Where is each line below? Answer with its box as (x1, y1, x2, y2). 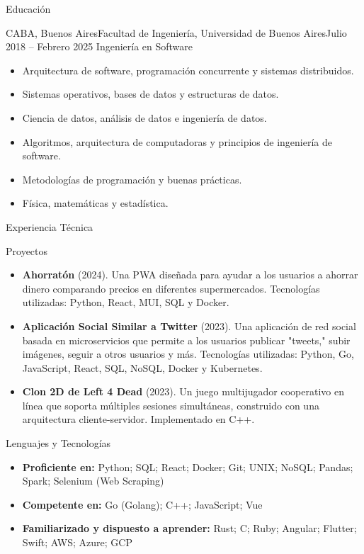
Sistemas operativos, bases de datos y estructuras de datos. (22, 86, 279, 101)
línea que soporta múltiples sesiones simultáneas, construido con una (22, 397, 319, 412)
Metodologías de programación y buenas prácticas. (22, 171, 242, 186)
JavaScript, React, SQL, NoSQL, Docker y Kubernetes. (22, 360, 263, 375)
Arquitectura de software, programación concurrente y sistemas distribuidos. (22, 62, 354, 77)
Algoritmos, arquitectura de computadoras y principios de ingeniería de (22, 134, 333, 149)
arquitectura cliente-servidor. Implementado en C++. (22, 412, 255, 426)
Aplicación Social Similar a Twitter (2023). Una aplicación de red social (22, 318, 356, 333)
